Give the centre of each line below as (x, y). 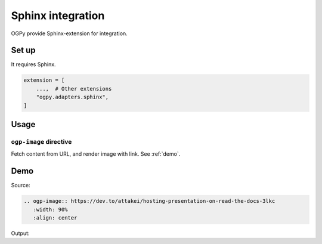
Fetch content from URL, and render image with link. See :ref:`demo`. (96, 154)
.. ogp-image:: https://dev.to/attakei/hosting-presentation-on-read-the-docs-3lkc (149, 201)
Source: (21, 186)
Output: (20, 233)
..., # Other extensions (74, 89)
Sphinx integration (58, 16)
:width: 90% (50, 209)
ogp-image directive (41, 141)
